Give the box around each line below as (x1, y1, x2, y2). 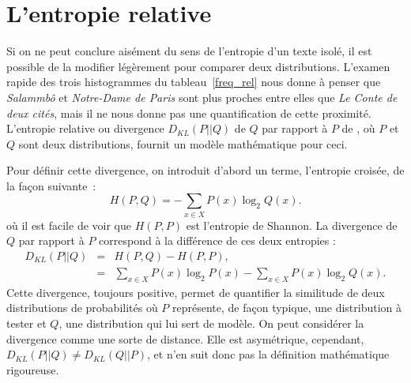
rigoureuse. (6, 361, 59, 377)
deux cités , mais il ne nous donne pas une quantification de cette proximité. (6, 104, 371, 121)
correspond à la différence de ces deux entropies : (99, 232, 336, 249)
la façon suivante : (6, 177, 96, 193)
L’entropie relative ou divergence (6, 120, 164, 137)
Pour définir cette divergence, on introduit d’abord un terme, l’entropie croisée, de (6, 162, 405, 178)
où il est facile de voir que (6, 216, 131, 233)
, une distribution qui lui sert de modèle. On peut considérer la (58, 315, 364, 332)
